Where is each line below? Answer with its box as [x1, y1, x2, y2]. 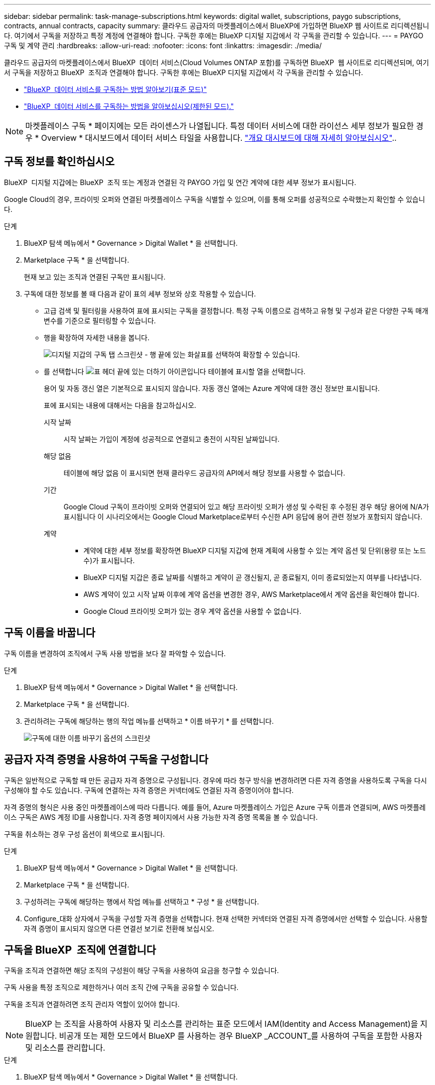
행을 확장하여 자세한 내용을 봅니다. [44, 333, 149, 342]
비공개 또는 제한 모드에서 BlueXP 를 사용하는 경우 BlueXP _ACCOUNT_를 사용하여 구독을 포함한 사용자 [59, 1031, 423, 1041]
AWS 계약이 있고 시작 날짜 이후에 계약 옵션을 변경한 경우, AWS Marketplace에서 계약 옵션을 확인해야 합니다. [83, 590, 420, 598]
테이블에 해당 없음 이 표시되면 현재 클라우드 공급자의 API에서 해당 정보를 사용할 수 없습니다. [64, 468, 346, 477]
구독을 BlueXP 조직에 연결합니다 [4, 943, 156, 956]
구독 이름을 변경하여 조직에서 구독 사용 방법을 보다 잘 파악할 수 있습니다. [4, 649, 226, 658]
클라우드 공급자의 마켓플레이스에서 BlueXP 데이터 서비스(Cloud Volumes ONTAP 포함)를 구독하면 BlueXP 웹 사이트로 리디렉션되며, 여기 [4, 58, 429, 67]
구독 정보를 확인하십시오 [4, 155, 115, 168]
